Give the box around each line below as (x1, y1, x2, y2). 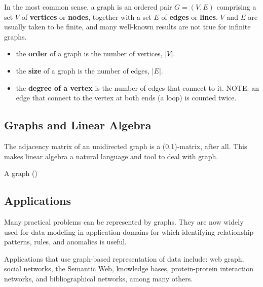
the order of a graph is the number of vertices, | (16, 48, 167, 59)
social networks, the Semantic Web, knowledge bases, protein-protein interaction (4, 263, 254, 274)
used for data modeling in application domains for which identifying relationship (4, 226, 254, 237)
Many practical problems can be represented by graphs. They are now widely (4, 216, 244, 227)
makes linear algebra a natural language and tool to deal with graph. (4, 151, 218, 161)
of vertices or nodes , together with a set (21, 11, 152, 22)
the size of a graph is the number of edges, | (16, 65, 154, 76)
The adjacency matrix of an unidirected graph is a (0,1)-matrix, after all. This (4, 140, 247, 151)
